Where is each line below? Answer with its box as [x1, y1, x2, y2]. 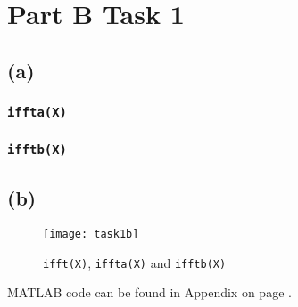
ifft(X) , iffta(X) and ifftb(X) [43, 253, 227, 271]
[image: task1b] [43, 228, 139, 241]
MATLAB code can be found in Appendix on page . [7, 283, 292, 302]
